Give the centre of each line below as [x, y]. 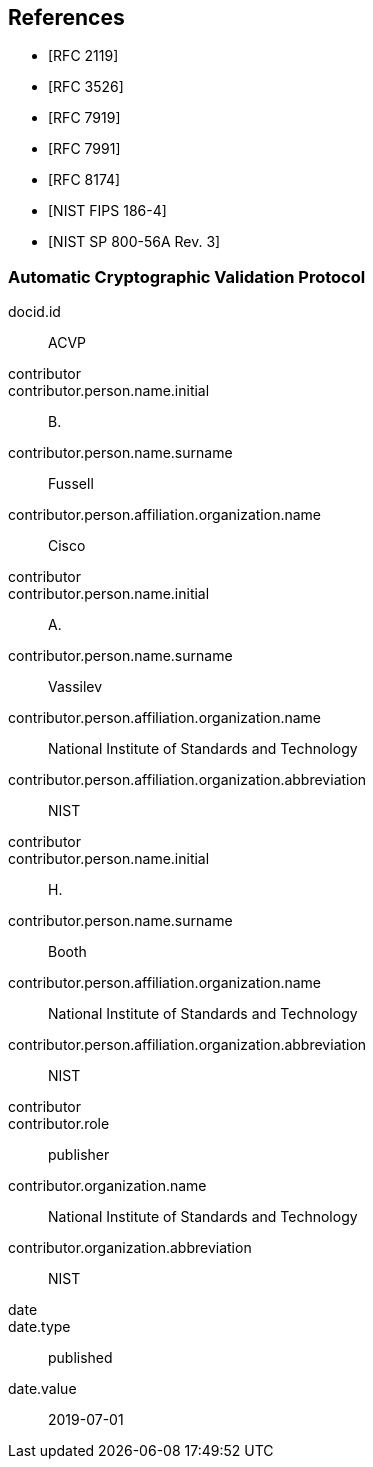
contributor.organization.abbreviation [130, 1248]
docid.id [34, 312]
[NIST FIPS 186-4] [107, 211]
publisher [79, 1155]
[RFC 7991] [84, 149]
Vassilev [75, 687]
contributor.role [59, 1124]
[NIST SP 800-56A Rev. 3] [134, 242]
